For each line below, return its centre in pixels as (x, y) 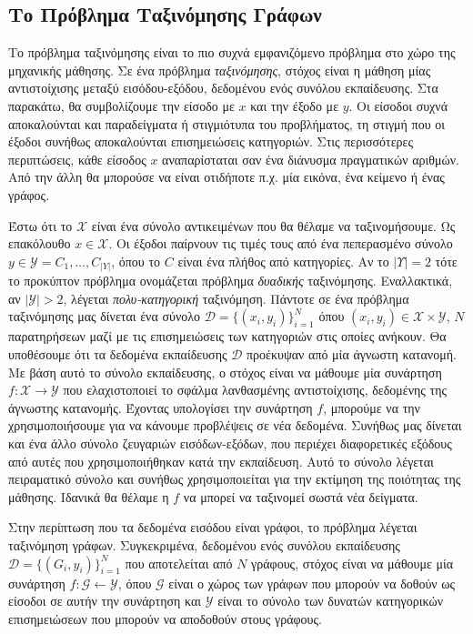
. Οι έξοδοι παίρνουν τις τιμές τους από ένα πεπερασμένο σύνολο (281, 243)
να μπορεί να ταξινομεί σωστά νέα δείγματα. (301, 496)
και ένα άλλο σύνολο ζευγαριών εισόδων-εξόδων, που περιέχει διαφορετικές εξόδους (230, 443)
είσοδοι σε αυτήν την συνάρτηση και (105, 601)
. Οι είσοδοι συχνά (398, 105)
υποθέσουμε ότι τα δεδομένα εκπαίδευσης (118, 354)
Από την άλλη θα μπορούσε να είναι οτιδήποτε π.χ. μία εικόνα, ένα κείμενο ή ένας (226, 177)
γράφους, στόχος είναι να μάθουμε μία (352, 563)
